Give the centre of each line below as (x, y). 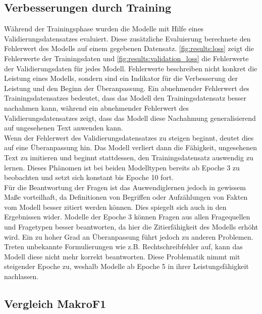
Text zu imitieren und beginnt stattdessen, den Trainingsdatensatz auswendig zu (129, 157)
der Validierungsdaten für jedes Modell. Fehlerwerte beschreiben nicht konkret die (131, 68)
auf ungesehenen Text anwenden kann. (64, 128)
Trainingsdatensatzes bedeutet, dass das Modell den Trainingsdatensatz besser (125, 98)
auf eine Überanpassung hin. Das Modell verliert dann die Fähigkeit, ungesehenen (131, 147)
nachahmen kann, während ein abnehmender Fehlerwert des (97, 107)
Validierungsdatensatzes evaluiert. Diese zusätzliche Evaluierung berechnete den (127, 38)
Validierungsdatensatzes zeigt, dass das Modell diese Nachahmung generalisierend (130, 118)
